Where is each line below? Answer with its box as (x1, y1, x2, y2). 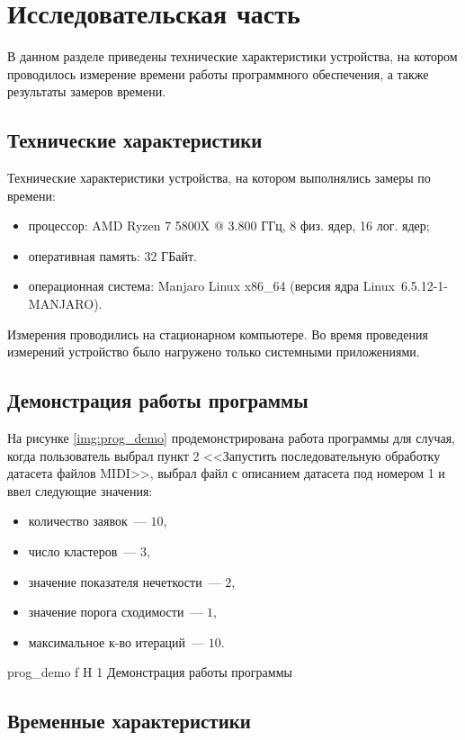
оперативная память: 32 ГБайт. (28, 246, 197, 265)
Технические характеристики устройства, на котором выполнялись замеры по (7, 168, 431, 187)
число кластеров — (28, 542, 137, 561)
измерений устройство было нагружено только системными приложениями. (7, 342, 420, 361)
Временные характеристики (7, 707, 251, 735)
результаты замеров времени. (7, 82, 166, 101)
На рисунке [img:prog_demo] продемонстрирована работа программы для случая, (7, 429, 456, 447)
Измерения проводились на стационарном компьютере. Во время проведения (7, 324, 428, 343)
